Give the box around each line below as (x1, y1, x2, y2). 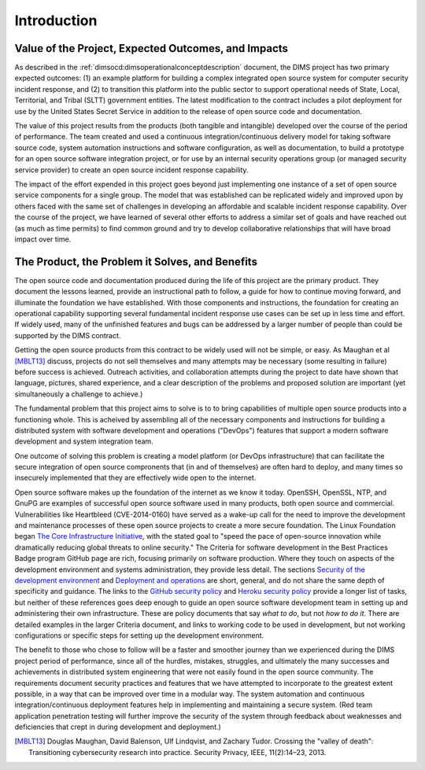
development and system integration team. (14, 437, 153, 446)
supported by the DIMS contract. (14, 330, 121, 340)
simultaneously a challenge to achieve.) (14, 389, 143, 399)
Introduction (14, 12, 98, 29)
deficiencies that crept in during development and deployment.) (14, 722, 222, 731)
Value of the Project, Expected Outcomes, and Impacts (14, 42, 289, 55)
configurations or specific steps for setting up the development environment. (14, 630, 264, 640)
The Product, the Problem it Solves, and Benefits (14, 255, 257, 268)
